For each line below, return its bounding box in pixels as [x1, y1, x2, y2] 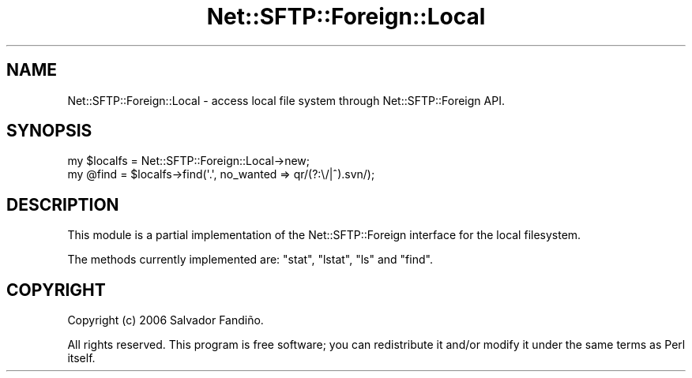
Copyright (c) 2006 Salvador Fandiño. [67, 313, 264, 327]
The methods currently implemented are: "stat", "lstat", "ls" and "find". [67, 253, 433, 267]
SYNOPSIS [6, 121, 92, 141]
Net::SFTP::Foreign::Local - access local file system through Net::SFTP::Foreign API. [67, 93, 505, 107]
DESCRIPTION [6, 194, 119, 215]
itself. [67, 351, 96, 365]
